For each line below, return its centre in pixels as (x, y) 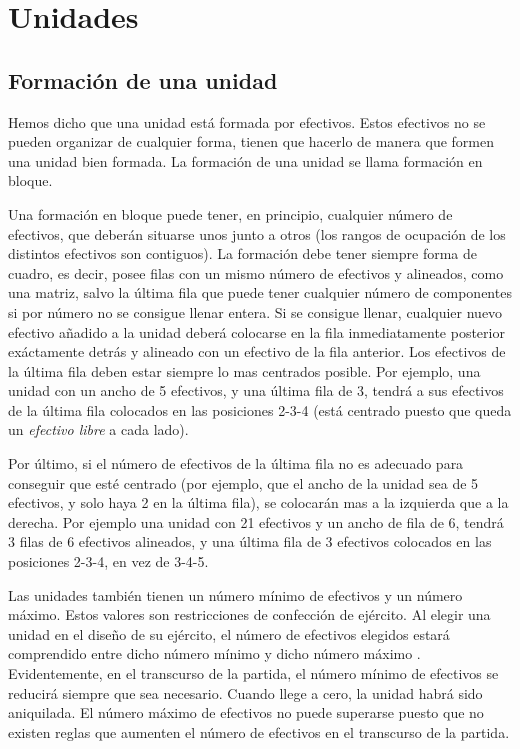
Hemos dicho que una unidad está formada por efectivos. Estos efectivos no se (247, 121)
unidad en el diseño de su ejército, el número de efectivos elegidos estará (229, 633)
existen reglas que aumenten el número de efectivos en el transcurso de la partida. (259, 731)
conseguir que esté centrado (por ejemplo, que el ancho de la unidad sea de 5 (243, 482)
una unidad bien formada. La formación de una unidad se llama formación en (245, 160)
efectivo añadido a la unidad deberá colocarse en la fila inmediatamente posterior (256, 331)
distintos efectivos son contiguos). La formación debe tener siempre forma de (242, 253)
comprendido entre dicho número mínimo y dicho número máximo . (214, 653)
